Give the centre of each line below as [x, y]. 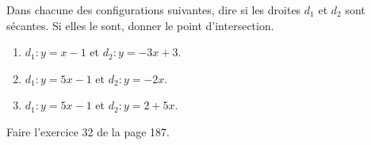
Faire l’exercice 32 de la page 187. [88, 131]
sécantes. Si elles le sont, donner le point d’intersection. [140, 25]
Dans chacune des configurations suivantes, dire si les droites [154, 10]
